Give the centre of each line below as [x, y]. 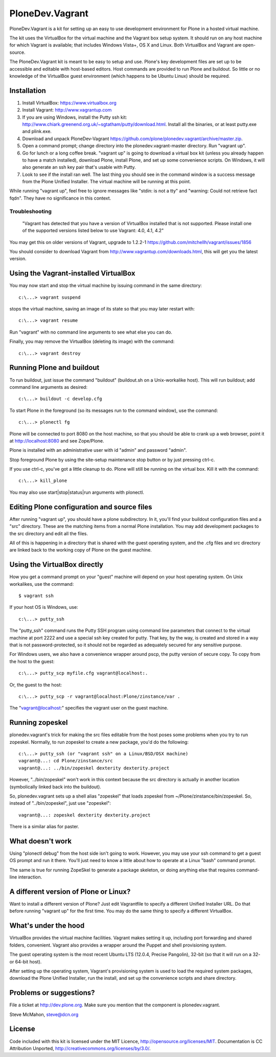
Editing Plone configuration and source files [81, 507]
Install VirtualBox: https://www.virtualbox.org [70, 103]
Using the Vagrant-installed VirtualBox [72, 273]
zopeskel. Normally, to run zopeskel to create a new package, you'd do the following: [99, 742]
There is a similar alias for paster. [44, 827]
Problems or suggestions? [52, 993]
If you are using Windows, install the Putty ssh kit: [75, 117]
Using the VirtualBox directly [56, 565]
